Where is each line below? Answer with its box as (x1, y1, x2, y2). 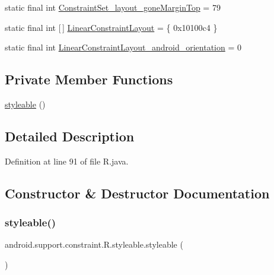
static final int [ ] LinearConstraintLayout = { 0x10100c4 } (5, 21, 218, 33)
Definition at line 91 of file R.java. (5, 154, 129, 167)
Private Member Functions (5, 70, 173, 88)
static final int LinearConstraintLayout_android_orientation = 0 (5, 41, 241, 53)
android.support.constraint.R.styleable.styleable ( (5, 238, 183, 251)
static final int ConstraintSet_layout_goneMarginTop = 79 (5, 1, 221, 13)
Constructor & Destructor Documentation (5, 184, 270, 202)
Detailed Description (5, 127, 135, 145)
